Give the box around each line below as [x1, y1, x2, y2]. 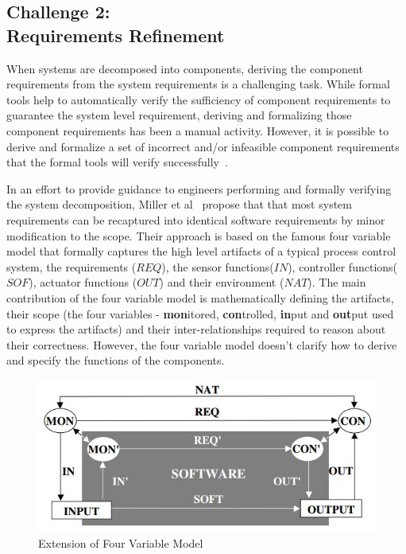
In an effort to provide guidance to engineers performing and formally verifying [6, 180, 392, 197]
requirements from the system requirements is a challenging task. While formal [6, 76, 390, 92]
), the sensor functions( [161, 258, 274, 275]
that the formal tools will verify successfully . [6, 154, 228, 170]
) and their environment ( [159, 274, 284, 291]
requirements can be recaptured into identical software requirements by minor [6, 211, 385, 228]
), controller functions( [288, 258, 398, 275]
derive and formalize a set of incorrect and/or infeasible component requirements [6, 138, 400, 154]
